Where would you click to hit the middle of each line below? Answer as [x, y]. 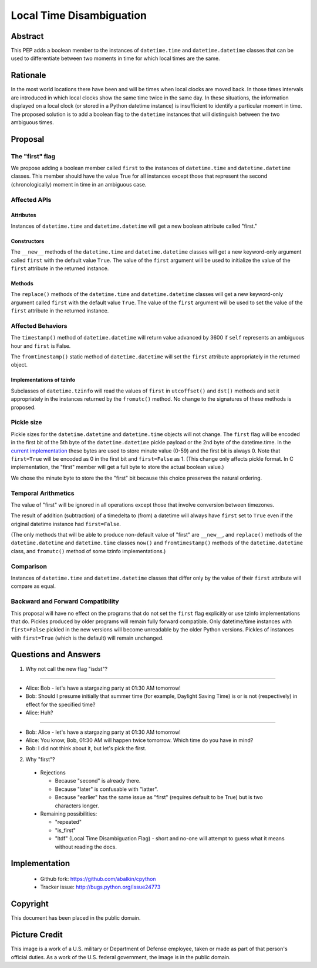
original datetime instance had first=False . [66, 524]
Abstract [27, 36]
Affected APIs [31, 199]
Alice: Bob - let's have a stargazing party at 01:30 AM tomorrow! [103, 688]
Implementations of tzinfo [43, 380]
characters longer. [77, 806]
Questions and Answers [56, 655]
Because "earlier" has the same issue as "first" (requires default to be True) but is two [159, 797]
